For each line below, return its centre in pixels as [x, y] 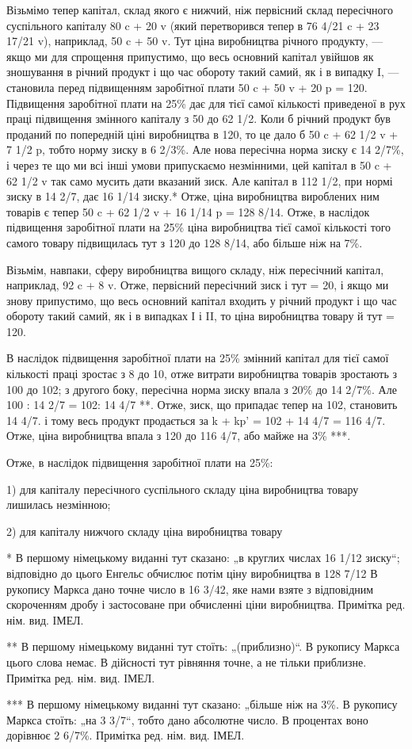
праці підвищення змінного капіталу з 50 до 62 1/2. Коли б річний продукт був [198, 118]
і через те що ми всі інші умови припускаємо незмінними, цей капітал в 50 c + [199, 164]
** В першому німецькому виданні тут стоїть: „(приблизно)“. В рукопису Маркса [203, 646]
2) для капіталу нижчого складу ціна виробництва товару [145, 531]
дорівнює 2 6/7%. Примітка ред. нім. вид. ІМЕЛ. [126, 735]
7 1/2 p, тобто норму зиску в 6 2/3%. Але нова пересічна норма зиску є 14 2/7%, [205, 149]
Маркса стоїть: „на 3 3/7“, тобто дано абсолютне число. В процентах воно [187, 719]
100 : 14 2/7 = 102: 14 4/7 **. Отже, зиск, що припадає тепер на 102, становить [202, 405]
